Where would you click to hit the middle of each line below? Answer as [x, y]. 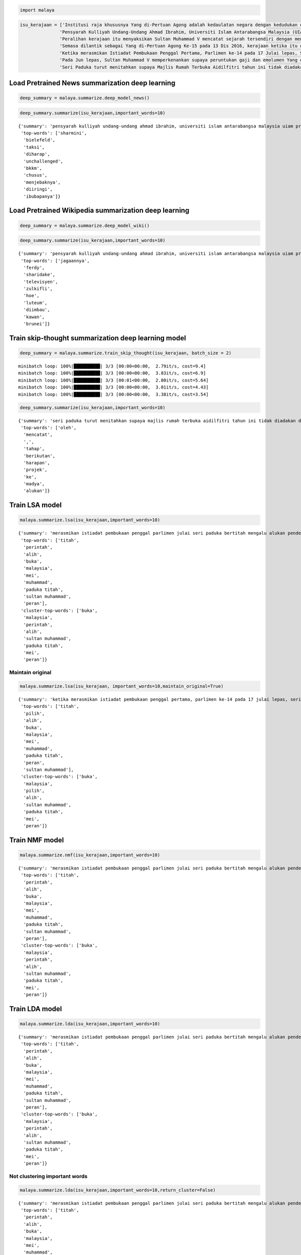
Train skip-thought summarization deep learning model [98, 338]
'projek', [35, 470]
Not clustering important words [48, 1176]
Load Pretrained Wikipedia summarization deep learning [99, 211]
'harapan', [37, 463]
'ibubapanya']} [42, 196]
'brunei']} [37, 324]
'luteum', [35, 303]
